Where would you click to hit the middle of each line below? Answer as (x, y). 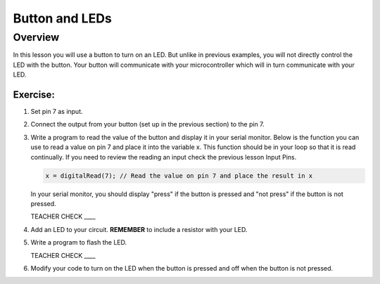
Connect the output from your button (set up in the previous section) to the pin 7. (147, 124)
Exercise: (34, 95)
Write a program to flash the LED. (79, 243)
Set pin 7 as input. (57, 112)
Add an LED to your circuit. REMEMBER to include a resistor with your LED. (139, 229)
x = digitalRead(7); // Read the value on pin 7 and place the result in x (179, 175)
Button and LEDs (62, 18)
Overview (36, 37)
